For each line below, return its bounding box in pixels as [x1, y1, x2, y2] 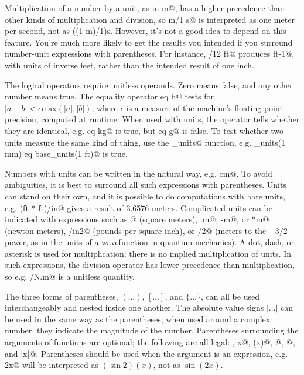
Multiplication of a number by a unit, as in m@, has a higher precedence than [5, 2, 285, 13]
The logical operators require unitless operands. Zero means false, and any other [5, 78, 293, 91]
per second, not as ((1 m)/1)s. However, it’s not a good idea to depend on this [5, 25, 286, 37]
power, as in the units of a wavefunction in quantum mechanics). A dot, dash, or [5, 236, 294, 248]
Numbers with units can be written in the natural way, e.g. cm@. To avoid [5, 167, 272, 179]
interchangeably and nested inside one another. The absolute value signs [5, 301, 264, 314]
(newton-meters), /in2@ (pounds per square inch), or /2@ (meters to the [5, 224, 267, 236]
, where [91, 101, 118, 113]
